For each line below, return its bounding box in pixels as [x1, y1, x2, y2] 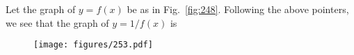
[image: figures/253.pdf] [33, 40, 153, 50]
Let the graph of [6, 2, 76, 16]
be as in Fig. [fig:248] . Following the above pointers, [127, 2, 349, 16]
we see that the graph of [6, 15, 109, 30]
